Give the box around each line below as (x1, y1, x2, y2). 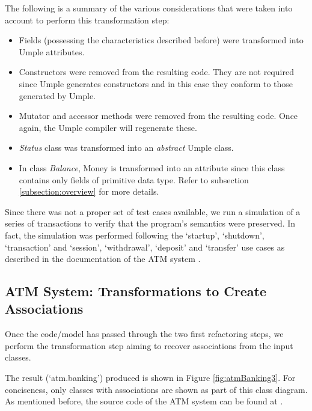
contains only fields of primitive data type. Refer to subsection (19, 173, 249, 186)
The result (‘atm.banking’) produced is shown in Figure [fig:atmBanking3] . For (5, 371, 296, 384)
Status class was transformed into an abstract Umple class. (19, 141, 234, 154)
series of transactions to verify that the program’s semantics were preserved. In (5, 217, 296, 230)
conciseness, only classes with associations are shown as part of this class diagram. (5, 383, 308, 395)
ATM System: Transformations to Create (5, 282, 267, 300)
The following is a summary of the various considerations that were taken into (5, 2, 293, 14)
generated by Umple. (19, 89, 96, 102)
